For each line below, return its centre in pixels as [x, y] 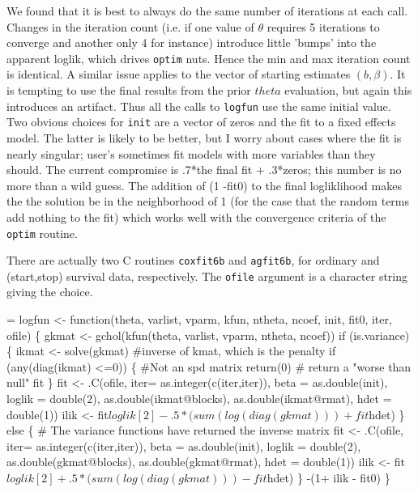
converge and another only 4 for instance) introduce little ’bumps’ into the [192, 42]
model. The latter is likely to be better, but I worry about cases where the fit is [204, 137]
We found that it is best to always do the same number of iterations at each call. [207, 11]
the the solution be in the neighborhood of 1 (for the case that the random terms [208, 201]
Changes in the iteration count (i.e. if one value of [130, 26]
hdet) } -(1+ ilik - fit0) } [328, 477]
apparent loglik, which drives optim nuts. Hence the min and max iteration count [209, 58]
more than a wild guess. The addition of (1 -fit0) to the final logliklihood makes [204, 185]
